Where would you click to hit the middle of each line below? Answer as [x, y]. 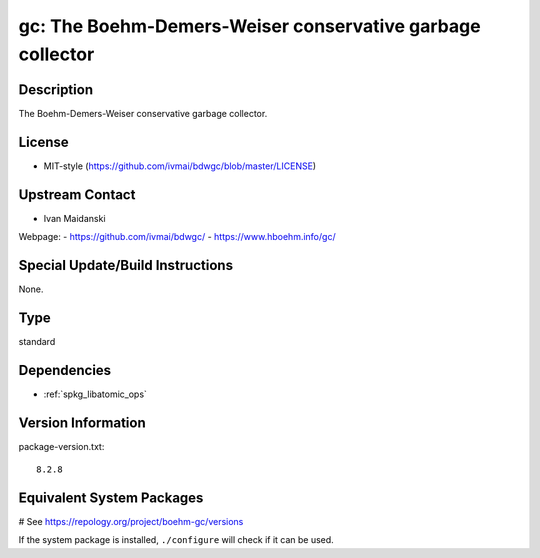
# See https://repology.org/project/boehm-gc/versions [131, 521]
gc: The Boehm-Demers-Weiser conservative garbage [249, 26]
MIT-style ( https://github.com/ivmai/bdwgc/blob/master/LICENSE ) [180, 166]
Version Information [82, 422]
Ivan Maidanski [74, 218]
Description [56, 89]
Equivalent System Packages [111, 497]
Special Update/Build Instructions [126, 265]
